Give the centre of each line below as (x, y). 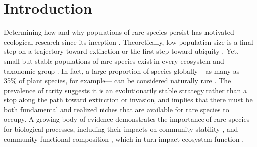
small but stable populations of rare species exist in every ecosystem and (114, 61)
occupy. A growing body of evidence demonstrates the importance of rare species (127, 119)
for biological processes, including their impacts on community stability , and (121, 129)
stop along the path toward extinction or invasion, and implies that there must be (128, 100)
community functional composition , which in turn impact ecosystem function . (124, 138)
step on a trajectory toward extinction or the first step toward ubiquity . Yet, (121, 51)
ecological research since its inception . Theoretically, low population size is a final (128, 41)
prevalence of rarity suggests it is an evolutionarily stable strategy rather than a (125, 90)
